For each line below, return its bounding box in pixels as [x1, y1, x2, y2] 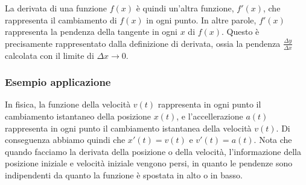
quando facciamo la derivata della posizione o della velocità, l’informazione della [5, 145, 301, 157]
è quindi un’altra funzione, [136, 2, 234, 14]
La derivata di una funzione [5, 2, 107, 14]
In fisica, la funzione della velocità [5, 98, 131, 111]
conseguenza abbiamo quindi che [5, 133, 126, 146]
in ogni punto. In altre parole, [146, 13, 257, 26]
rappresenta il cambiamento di [5, 13, 117, 26]
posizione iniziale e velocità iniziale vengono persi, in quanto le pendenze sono [5, 157, 293, 169]
